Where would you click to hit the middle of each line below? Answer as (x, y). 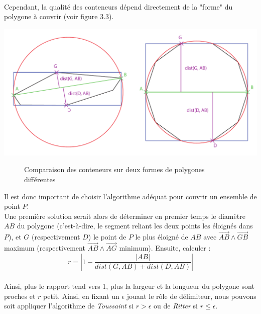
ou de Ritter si (176, 306)
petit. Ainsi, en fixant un (81, 296)
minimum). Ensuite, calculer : (165, 247)
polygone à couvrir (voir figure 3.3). (59, 16)
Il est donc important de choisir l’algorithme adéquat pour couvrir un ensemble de (130, 196)
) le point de (107, 237)
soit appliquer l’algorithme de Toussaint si (69, 306)
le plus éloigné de (162, 237)
